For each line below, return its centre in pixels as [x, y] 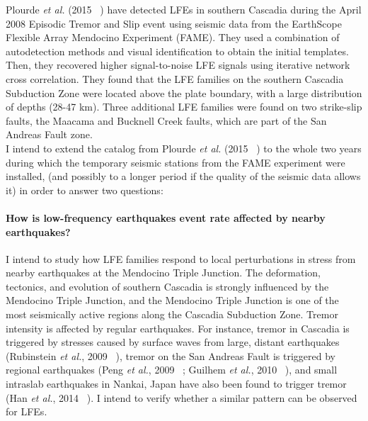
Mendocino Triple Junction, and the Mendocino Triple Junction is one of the [172, 300]
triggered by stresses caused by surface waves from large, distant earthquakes [173, 342]
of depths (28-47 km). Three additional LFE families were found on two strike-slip [184, 107]
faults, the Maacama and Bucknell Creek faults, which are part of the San [166, 120]
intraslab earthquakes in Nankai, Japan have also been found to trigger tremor [176, 384]
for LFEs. [27, 411]
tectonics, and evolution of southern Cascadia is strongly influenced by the [167, 286]
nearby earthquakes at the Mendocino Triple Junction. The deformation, [163, 273]
